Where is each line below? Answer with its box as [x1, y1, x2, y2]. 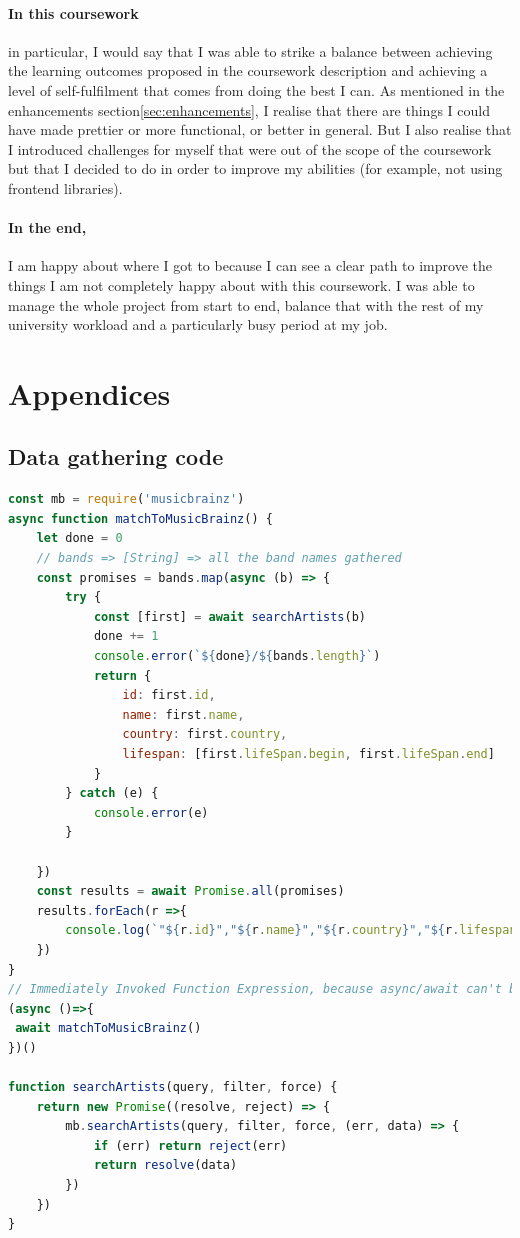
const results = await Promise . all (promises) [36, 884, 345, 899]
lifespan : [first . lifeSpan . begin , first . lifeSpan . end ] [122, 747, 495, 762]
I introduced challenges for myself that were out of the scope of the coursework [8, 138, 492, 159]
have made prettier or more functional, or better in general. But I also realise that [8, 119, 512, 140]
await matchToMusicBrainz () [15, 1021, 202, 1036]
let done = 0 [36, 531, 123, 546]
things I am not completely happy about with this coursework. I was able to [8, 274, 475, 295]
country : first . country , [122, 727, 288, 742]
